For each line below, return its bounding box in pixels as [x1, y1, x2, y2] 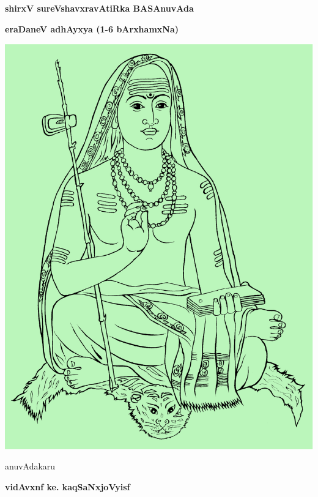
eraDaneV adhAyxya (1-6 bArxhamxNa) [5, 22, 179, 35]
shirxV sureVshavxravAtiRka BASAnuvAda [5, 2, 194, 14]
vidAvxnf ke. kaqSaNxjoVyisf [5, 480, 130, 493]
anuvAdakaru [5, 460, 56, 473]
